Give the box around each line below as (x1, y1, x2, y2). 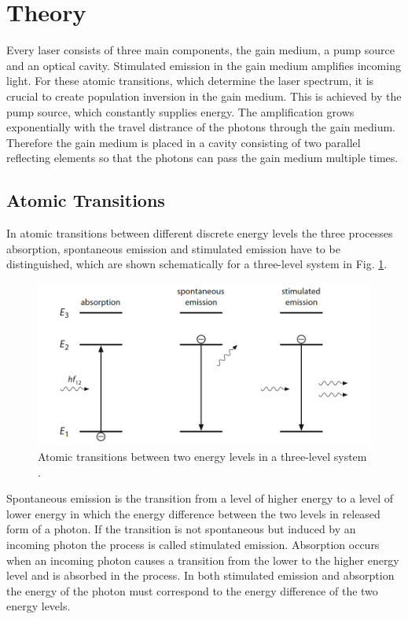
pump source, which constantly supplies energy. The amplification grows (6, 103, 355, 120)
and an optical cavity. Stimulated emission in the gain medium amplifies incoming (6, 57, 401, 73)
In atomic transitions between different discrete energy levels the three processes (6, 225, 393, 241)
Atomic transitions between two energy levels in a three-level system (38, 448, 367, 465)
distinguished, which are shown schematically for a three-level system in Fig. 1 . (6, 256, 388, 272)
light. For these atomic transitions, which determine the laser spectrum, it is (6, 72, 374, 89)
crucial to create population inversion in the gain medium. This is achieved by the (6, 87, 402, 104)
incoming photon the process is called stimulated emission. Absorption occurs (6, 536, 380, 553)
